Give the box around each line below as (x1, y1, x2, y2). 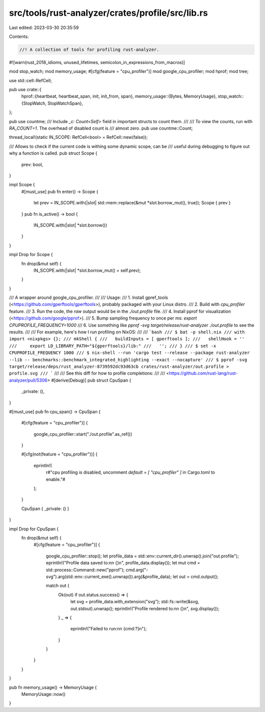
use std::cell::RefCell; (9, 77, 52, 83)
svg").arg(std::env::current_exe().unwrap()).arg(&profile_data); (46, 574, 172, 580)
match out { (46, 583, 70, 588)
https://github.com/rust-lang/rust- (169, 370, 238, 376)
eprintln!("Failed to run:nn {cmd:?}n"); (70, 626, 147, 632)
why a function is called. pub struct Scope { (9, 150, 98, 156)
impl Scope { (9, 182, 35, 188)
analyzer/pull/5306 (9, 377, 48, 383)
